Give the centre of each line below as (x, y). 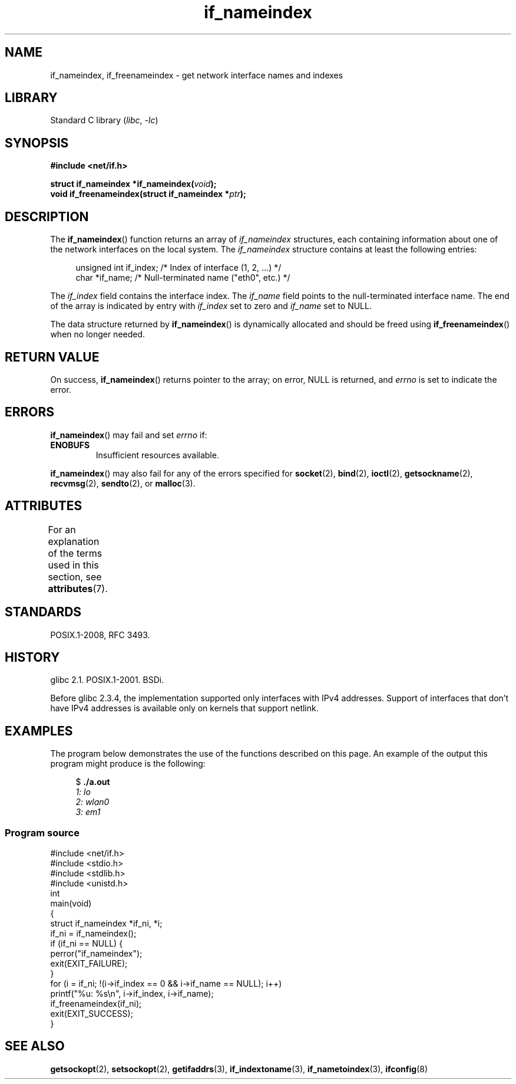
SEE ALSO (35, 1046)
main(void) (71, 903)
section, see (75, 577)
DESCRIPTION (47, 216)
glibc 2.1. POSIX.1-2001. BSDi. (107, 680)
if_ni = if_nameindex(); (93, 933)
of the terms (75, 553)
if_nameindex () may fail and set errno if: (129, 435)
